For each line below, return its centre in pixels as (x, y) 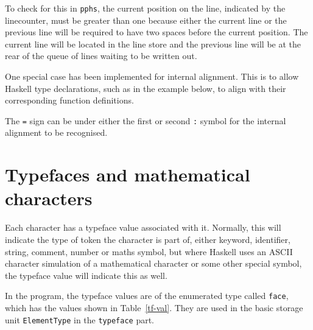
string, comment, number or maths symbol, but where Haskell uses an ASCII (149, 251)
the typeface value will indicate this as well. (86, 275)
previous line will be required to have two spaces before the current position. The (156, 32)
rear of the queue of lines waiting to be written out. (101, 56)
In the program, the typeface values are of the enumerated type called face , (147, 296)
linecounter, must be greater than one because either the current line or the (146, 20)
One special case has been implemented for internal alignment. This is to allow (152, 76)
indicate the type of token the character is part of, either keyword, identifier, (148, 239)
